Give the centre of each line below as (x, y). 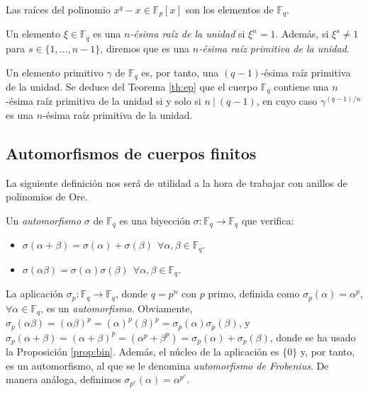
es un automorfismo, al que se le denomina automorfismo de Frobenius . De (167, 365)
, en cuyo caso (287, 101)
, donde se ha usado (313, 337)
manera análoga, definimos (63, 379)
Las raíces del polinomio (58, 9)
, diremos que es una (145, 48)
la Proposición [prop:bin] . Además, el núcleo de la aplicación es (143, 352)
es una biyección (155, 220)
